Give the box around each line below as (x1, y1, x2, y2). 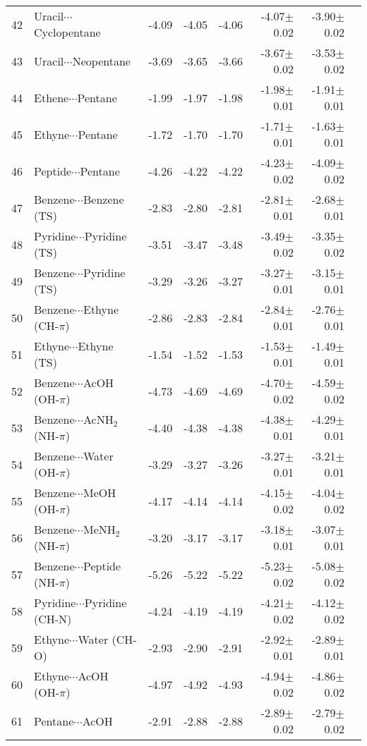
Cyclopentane (34, 24, 101, 40)
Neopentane (72, 52, 131, 69)
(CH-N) (34, 611, 72, 627)
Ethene (34, 89, 69, 106)
